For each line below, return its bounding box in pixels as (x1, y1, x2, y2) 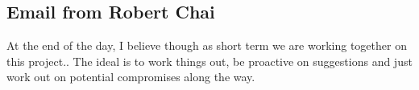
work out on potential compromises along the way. (6, 68, 255, 85)
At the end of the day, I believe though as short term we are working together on (6, 37, 407, 54)
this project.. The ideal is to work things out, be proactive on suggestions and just (6, 52, 413, 69)
